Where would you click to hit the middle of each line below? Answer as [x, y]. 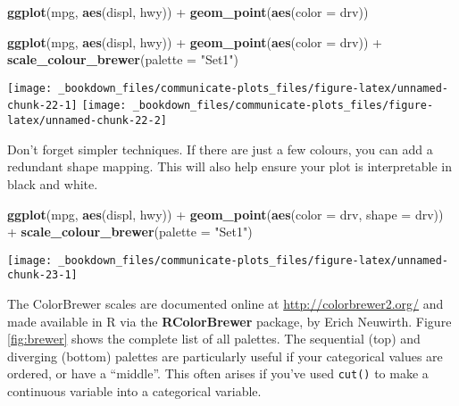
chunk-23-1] [42, 275]
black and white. [53, 183]
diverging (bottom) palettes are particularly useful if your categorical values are [225, 356]
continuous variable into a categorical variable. [134, 391]
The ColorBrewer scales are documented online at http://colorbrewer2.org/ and [225, 304]
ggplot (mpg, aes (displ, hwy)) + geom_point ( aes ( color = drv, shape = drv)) [225, 214]
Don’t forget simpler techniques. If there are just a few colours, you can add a [220, 149]
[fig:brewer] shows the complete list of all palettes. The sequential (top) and [214, 339]
